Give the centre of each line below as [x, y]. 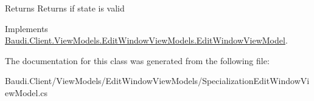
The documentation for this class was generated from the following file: [137, 60]
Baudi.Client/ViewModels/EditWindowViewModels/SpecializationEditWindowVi [157, 81]
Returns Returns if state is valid [65, 8]
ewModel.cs [26, 92]
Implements [26, 28]
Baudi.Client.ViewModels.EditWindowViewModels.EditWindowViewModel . [146, 40]
